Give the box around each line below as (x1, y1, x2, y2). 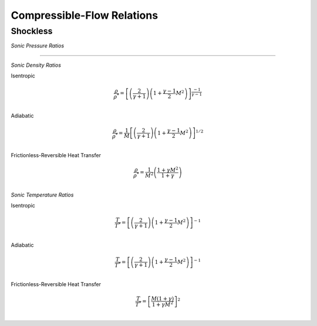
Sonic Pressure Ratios (11, 42, 65, 49)
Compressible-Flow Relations (11, 9, 158, 22)
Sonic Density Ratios (11, 62, 62, 69)
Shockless (11, 26, 53, 36)
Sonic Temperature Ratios (11, 191, 74, 198)
